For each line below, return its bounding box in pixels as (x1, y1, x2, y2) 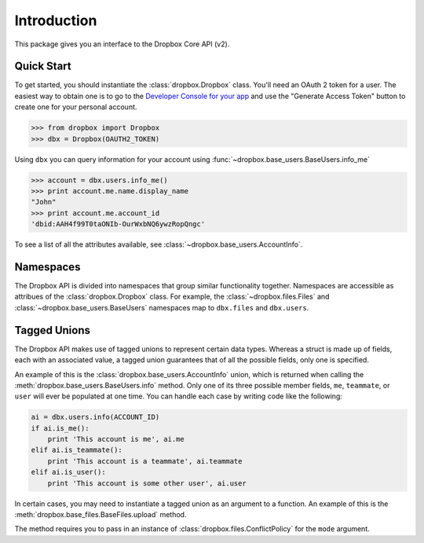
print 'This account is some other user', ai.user (47, 479, 247, 487)
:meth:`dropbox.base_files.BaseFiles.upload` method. (14, 509, 187, 519)
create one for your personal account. (14, 102, 137, 112)
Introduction (14, 12, 97, 29)
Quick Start (14, 60, 71, 73)
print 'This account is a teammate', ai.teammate (47, 457, 243, 465)
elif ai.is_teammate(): (31, 446, 123, 455)
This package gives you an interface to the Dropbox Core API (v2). (14, 39, 230, 49)
